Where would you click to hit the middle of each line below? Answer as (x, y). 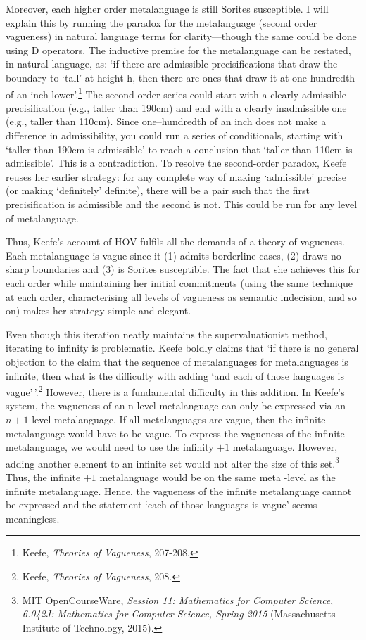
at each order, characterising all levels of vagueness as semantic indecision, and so (181, 296)
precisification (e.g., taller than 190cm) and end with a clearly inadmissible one (176, 107)
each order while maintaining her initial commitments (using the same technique (179, 282)
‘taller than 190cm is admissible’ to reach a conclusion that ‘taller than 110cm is (179, 149)
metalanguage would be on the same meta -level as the (217, 476)
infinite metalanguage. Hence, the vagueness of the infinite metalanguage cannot (179, 491)
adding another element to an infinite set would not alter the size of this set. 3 (173, 462)
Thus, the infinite (43, 476)
